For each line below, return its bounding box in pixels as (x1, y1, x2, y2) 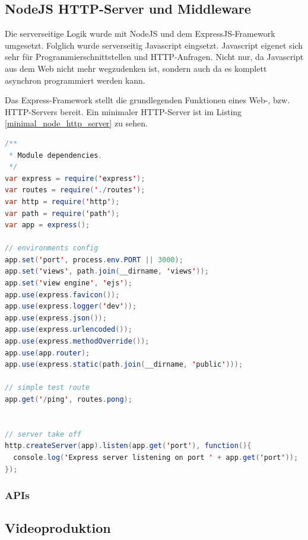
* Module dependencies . (9, 151, 103, 160)
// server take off (5, 430, 81, 439)
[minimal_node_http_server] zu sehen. (5, 117, 148, 129)
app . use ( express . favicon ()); (5, 290, 120, 299)
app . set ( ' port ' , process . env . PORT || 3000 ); (5, 255, 183, 264)
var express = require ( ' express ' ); (5, 174, 145, 183)
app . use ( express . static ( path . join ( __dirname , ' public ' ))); (5, 360, 243, 369)
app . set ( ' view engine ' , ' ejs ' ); (5, 279, 132, 288)
